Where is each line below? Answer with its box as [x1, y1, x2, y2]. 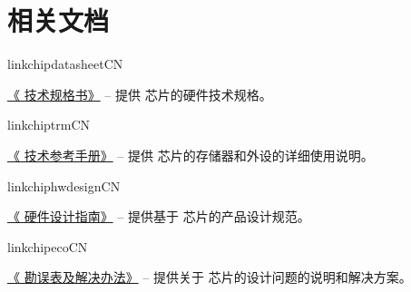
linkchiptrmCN [7, 115, 91, 134]
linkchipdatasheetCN [7, 54, 123, 73]
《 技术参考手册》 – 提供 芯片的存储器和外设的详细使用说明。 [7, 145, 374, 164]
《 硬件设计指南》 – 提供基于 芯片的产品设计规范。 [7, 207, 310, 226]
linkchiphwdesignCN [7, 176, 121, 195]
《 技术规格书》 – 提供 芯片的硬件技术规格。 [7, 84, 272, 103]
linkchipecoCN [7, 237, 88, 256]
